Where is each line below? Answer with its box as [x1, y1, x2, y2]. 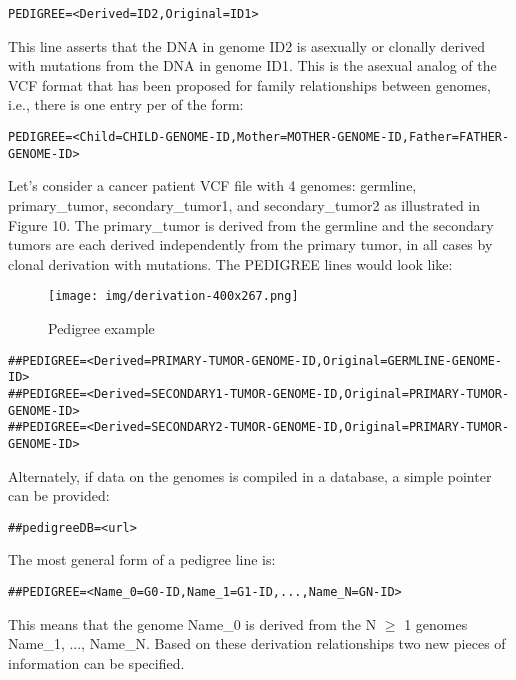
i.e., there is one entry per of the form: [8, 94, 244, 115]
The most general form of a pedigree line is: [8, 549, 276, 570]
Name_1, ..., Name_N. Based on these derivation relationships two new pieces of [8, 633, 506, 654]
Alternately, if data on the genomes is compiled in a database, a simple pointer [8, 465, 492, 486]
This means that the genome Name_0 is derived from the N [8, 613, 377, 634]
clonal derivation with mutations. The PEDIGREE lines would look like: [8, 253, 453, 274]
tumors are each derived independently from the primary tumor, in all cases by [8, 234, 493, 255]
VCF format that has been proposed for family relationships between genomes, [8, 74, 491, 95]
